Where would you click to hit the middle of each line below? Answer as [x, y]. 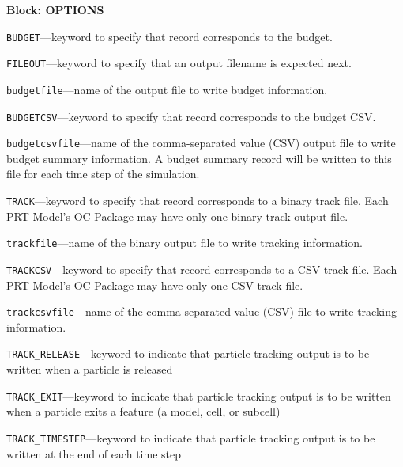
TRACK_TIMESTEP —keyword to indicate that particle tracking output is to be [191, 437]
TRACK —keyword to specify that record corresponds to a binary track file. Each [198, 201]
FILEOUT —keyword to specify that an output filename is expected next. [179, 63]
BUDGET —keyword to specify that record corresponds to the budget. [169, 36]
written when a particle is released [90, 369]
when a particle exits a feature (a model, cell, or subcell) [143, 411]
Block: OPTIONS [55, 9]
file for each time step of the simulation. [103, 174]
